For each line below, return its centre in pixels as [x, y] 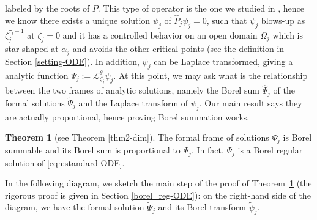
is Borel [297, 137]
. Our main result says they [251, 103]
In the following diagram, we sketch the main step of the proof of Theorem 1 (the [158, 183]
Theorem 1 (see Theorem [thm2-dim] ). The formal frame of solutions [137, 137]
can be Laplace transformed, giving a [223, 61]
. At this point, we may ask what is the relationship [211, 75]
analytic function [37, 75]
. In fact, [207, 150]
